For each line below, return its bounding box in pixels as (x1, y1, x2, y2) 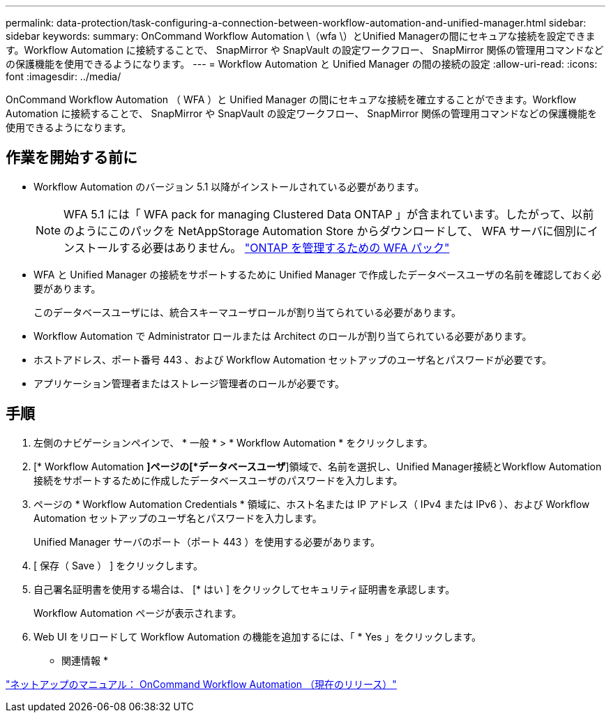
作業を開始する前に (6, 149, 137, 167)
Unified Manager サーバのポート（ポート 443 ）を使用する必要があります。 (33, 535, 380, 548)
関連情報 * (61, 654, 108, 666)
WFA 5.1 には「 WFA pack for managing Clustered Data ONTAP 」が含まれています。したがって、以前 (63, 207, 594, 221)
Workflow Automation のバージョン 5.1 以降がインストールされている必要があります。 (33, 180, 425, 193)
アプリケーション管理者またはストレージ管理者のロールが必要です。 (33, 377, 345, 389)
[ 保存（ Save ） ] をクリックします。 (33, 559, 203, 571)
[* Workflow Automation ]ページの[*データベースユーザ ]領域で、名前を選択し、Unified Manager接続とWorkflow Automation (33, 460, 602, 472)
